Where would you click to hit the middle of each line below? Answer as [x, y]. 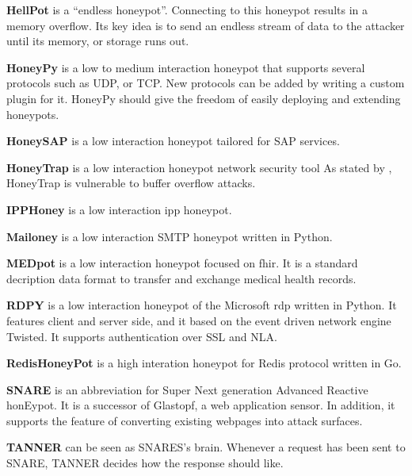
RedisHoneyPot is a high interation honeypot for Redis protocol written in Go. [204, 363]
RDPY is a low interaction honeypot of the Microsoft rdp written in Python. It [202, 305]
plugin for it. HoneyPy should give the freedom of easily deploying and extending [204, 98]
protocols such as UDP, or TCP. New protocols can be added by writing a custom [206, 83]
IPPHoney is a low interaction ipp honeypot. [119, 209]
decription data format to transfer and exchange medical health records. [181, 278]
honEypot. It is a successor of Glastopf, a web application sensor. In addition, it [201, 405]
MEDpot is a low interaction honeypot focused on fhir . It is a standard [182, 263]
